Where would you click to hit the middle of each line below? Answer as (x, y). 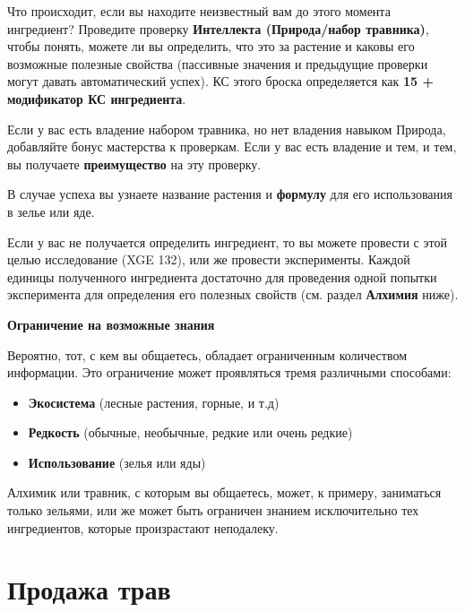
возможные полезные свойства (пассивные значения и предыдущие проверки (218, 63)
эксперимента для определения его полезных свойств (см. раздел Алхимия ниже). (233, 294)
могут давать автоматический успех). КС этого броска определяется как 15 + (221, 81)
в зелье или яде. (51, 211)
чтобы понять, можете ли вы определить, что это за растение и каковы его (211, 46)
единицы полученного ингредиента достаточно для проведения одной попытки (222, 276)
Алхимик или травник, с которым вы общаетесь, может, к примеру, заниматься (224, 492)
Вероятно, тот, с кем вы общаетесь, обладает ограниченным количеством (207, 354)
